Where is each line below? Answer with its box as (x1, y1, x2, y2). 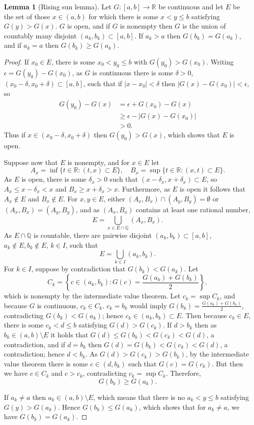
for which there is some (88, 11, 159, 21)
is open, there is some (21, 174, 86, 184)
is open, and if (67, 21, 110, 31)
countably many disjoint (4, 30, 77, 40)
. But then (211, 358, 243, 368)
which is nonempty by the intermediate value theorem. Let (4, 291, 181, 301)
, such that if (83, 78, 122, 88)
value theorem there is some (4, 358, 88, 368)
